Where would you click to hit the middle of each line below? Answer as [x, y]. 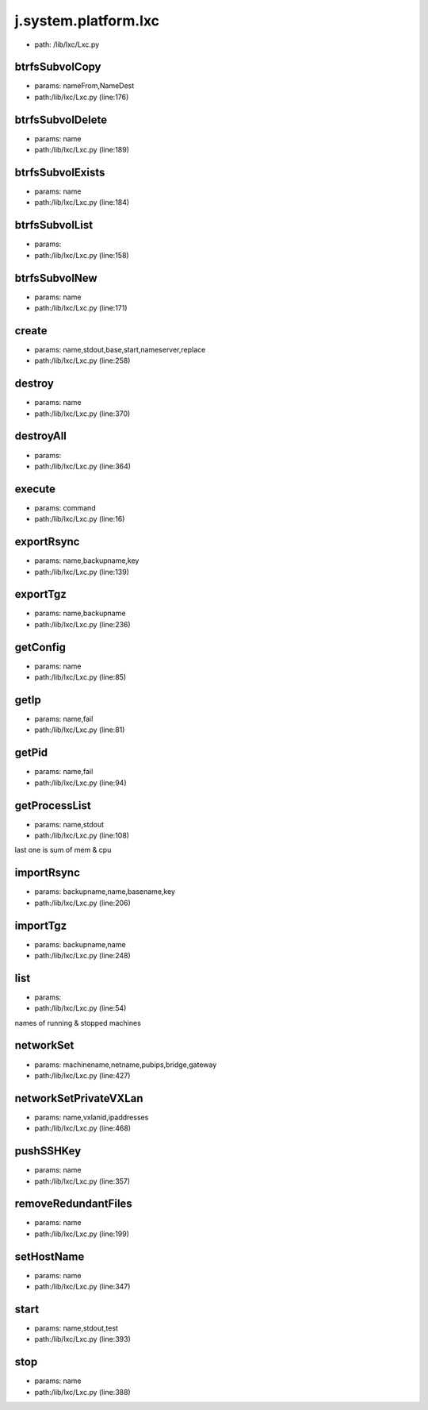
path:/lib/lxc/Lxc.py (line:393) [82, 1339]
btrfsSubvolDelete [61, 119]
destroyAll [41, 436]
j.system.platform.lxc [87, 21]
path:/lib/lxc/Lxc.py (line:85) [80, 677]
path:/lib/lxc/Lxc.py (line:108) [82, 835]
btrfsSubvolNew [56, 278]
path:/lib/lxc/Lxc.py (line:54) [80, 1008]
